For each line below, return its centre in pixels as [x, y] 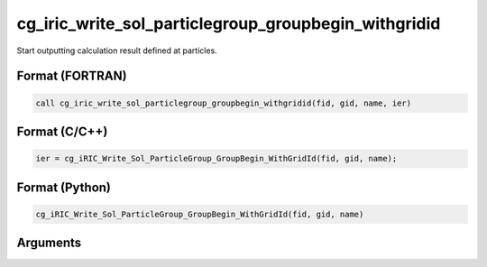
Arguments [49, 243]
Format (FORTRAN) [72, 76]
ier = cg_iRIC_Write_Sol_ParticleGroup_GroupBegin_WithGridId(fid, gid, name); [216, 159]
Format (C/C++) [62, 131]
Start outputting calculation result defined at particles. [117, 51]
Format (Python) [64, 187]
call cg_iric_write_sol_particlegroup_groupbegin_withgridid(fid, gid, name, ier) [224, 103]
